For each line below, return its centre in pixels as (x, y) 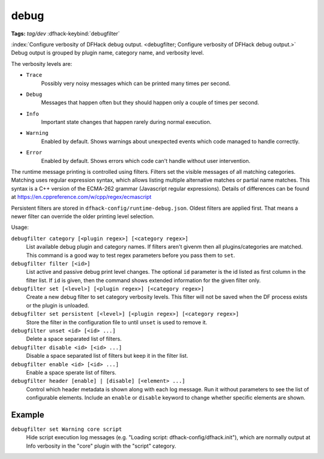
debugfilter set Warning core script (67, 429)
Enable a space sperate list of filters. (71, 372)
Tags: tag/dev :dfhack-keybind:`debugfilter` (65, 34)
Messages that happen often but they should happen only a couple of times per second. (150, 102)
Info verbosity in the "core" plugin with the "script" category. (101, 446)
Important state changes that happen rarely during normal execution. (126, 122)
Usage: (20, 227)
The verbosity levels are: (41, 64)
